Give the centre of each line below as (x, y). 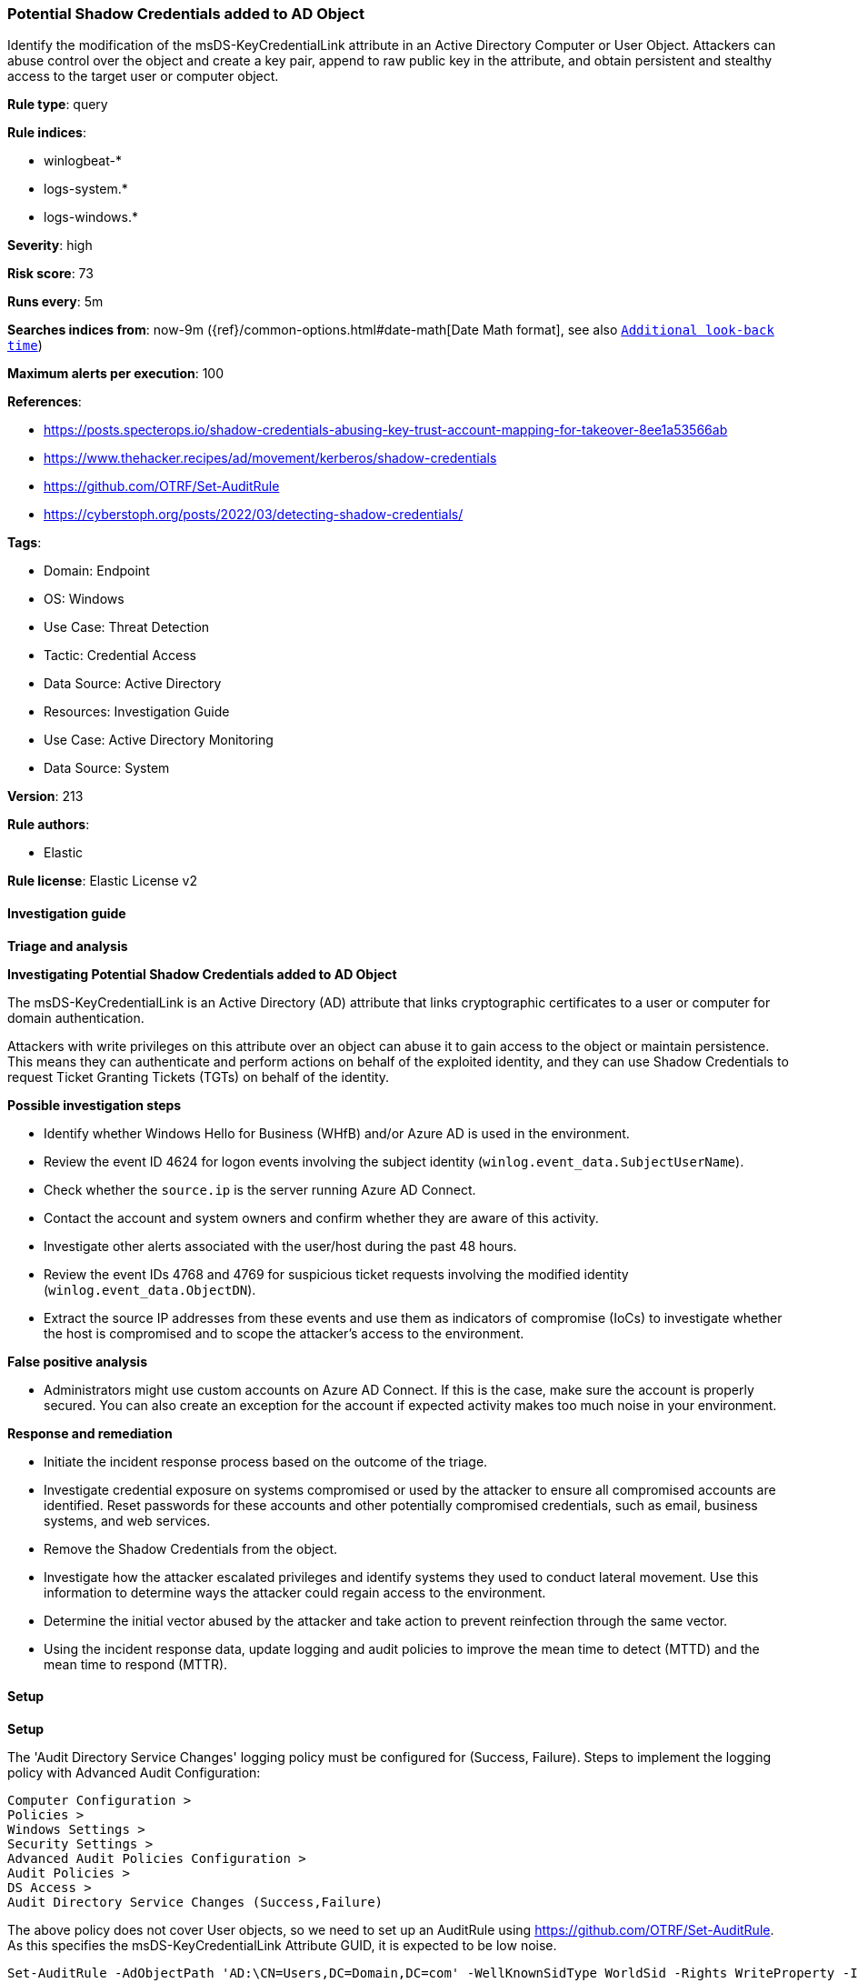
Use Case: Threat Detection (127, 627)
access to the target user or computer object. (143, 76)
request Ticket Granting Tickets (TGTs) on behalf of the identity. (199, 1077)
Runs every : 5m (55, 302)
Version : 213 (45, 796)
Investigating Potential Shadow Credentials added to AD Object (202, 974)
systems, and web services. (127, 1520)
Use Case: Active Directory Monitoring (159, 740)
